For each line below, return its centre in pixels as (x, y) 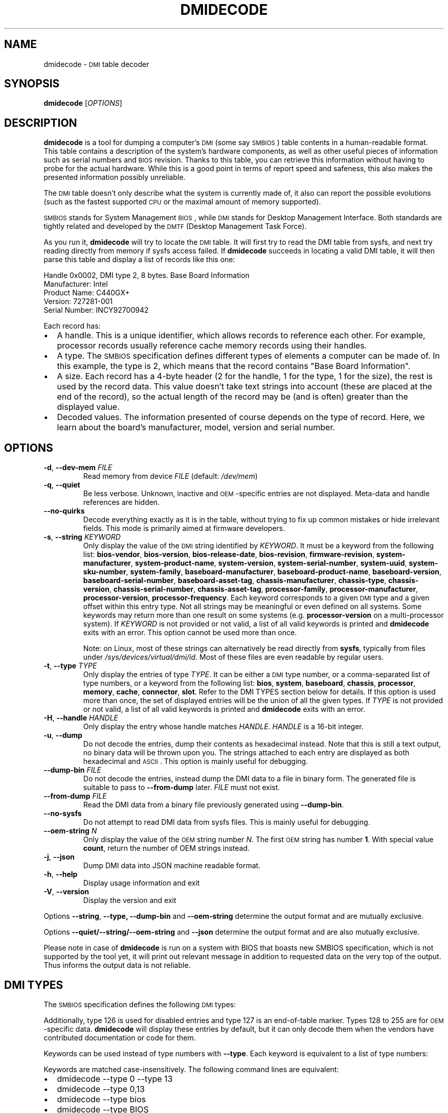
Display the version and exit (130, 900)
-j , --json (59, 857)
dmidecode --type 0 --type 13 (115, 1079)
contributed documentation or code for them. (120, 1037)
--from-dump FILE (75, 796)
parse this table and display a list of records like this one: (139, 260)
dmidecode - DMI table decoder (96, 64)
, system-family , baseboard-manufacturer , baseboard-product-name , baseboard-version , (284, 572)
